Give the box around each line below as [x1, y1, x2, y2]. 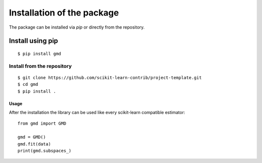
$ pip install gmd [17, 51, 62, 56]
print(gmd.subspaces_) [17, 148, 72, 154]
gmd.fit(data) [17, 141, 51, 147]
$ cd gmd [17, 81, 38, 87]
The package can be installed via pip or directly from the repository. [9, 24, 145, 30]
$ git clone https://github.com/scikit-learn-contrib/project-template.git [17, 75, 202, 80]
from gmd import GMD [17, 121, 66, 126]
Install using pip [9, 37, 58, 45]
